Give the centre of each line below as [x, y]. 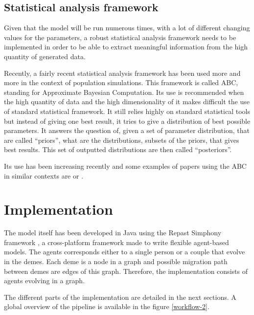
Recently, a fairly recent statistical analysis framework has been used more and [122, 73]
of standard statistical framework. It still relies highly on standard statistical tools [127, 111]
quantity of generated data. [45, 56]
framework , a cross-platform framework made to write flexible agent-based [116, 242]
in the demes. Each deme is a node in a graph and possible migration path [116, 261]
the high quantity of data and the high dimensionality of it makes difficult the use [127, 101]
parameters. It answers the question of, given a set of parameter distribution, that [127, 130]
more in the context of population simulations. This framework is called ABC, [121, 82]
